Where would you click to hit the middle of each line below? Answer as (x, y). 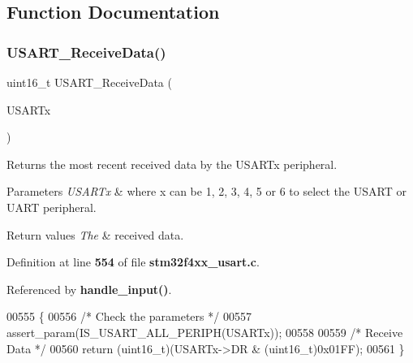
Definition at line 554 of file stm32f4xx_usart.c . (133, 262)
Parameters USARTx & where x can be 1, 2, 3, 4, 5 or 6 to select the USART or (206, 191)
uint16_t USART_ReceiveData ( (89, 82)
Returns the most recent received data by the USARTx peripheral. (172, 164)
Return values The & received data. (95, 234)
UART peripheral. (52, 207)
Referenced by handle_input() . (89, 289)
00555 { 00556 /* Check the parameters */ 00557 (129, 316)
